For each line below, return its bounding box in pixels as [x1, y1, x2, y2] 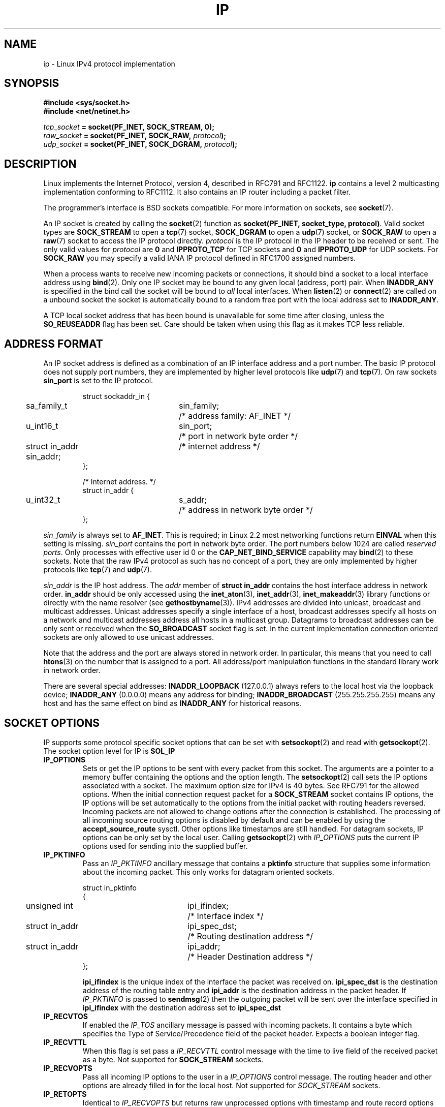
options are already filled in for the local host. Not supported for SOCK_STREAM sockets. [82, 1081, 380, 1090]
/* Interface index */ [187, 910, 264, 921]
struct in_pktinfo [82, 883, 137, 892]
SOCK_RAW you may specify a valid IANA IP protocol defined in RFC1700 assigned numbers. [43, 254, 356, 263]
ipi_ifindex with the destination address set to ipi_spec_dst [82, 1003, 281, 1012]
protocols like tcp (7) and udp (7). [43, 565, 152, 574]
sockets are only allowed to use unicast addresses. [43, 633, 214, 642]
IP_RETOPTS [43, 1089, 87, 1098]
